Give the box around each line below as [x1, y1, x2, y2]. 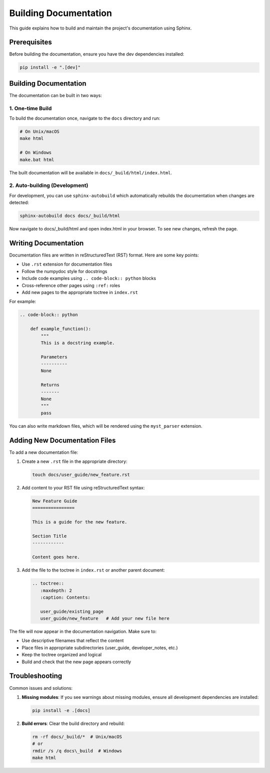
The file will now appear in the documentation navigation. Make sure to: [9, 629, 157, 635]
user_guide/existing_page [40, 609, 104, 614]
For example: [9, 299, 36, 305]
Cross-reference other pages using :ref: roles [21, 282, 120, 288]
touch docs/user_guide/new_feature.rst [32, 472, 130, 478]
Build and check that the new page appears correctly [21, 659, 131, 665]
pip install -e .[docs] [32, 707, 91, 713]
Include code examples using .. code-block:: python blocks [21, 276, 156, 282]
